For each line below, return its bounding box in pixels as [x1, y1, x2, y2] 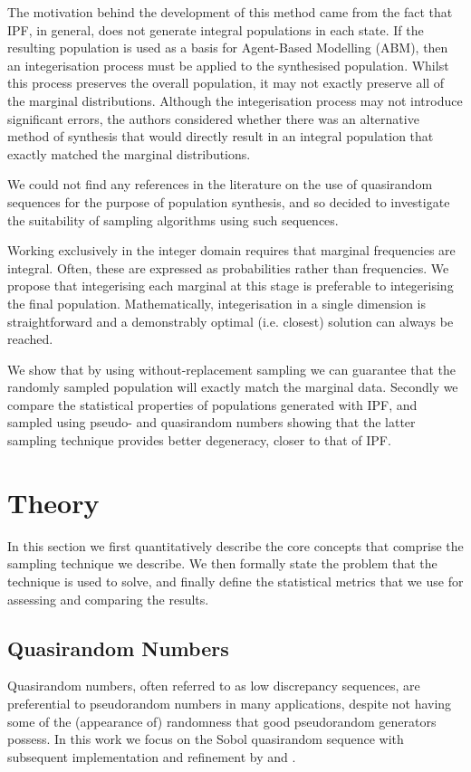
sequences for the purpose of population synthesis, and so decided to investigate [7, 192, 450, 211]
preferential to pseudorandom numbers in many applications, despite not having [7, 693, 452, 712]
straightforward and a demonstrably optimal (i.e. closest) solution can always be [7, 311, 454, 330]
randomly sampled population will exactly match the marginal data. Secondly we [7, 377, 458, 396]
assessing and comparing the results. [7, 589, 209, 608]
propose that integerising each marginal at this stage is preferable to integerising [7, 276, 454, 295]
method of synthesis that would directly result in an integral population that [7, 127, 434, 146]
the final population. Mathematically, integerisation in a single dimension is [7, 293, 427, 312]
